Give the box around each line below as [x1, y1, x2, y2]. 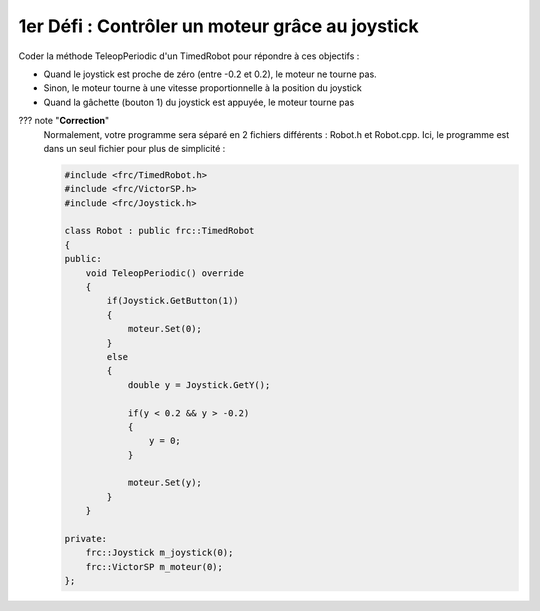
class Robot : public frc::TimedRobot [64, 225, 255, 237]
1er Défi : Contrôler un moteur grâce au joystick [18, 15, 419, 37]
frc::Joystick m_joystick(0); [85, 547, 234, 559]
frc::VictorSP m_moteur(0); [85, 561, 224, 572]
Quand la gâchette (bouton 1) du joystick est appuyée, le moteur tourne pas [43, 96, 355, 108]
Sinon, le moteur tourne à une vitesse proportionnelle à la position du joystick [43, 82, 362, 94]
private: [64, 533, 108, 545]
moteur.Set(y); [127, 477, 202, 489]
